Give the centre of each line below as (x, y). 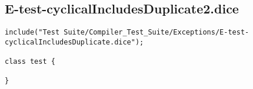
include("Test (32, 32)
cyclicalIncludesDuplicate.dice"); (74, 42)
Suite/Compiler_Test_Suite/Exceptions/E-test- (157, 32)
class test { (30, 62)
